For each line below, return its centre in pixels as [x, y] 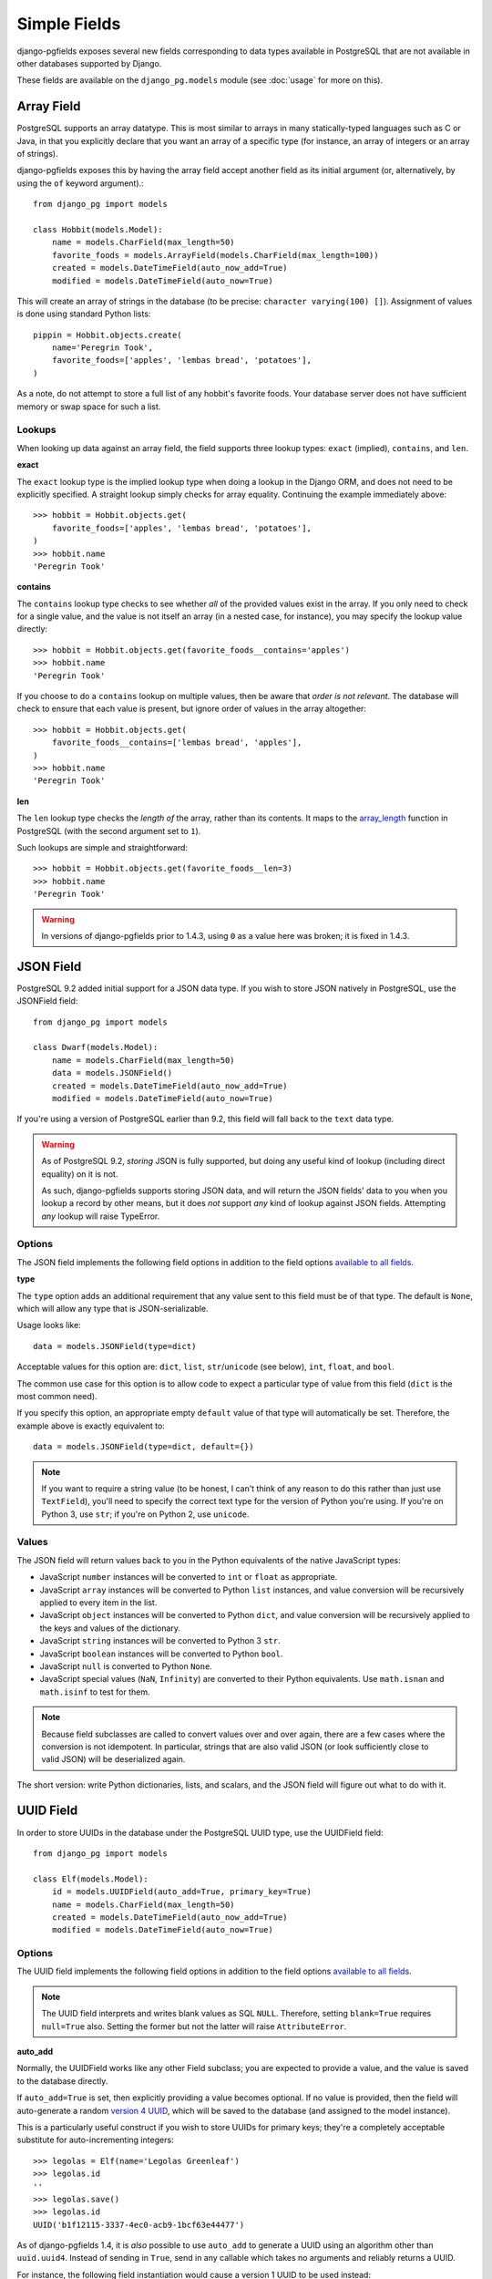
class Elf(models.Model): [91, 1879]
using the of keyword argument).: [81, 183]
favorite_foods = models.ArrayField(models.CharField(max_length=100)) [215, 255]
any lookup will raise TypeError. [101, 1216]
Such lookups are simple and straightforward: [102, 847]
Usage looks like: [49, 1325]
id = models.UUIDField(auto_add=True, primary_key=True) [181, 1892]
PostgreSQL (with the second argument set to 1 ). [109, 830]
